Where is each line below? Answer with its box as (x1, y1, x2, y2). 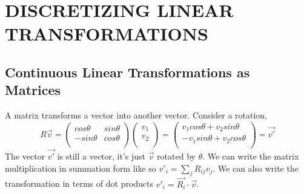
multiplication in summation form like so (5, 161, 156, 174)
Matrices (5, 80, 61, 99)
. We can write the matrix (202, 150, 299, 163)
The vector (5, 150, 45, 163)
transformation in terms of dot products (5, 177, 154, 190)
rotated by (157, 150, 196, 163)
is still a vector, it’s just (57, 150, 146, 163)
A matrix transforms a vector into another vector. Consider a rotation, (5, 109, 267, 121)
